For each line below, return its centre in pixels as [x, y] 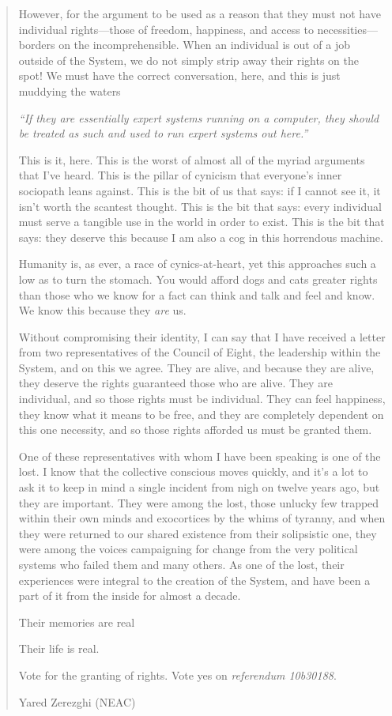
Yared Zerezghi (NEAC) [77, 701]
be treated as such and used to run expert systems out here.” [163, 133]
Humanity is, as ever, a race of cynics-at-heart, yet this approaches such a [197, 264]
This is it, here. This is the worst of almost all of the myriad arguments [192, 159]
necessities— [347, 29]
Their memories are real [77, 622]
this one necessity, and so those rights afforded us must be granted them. [195, 430]
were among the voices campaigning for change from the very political [188, 549]
